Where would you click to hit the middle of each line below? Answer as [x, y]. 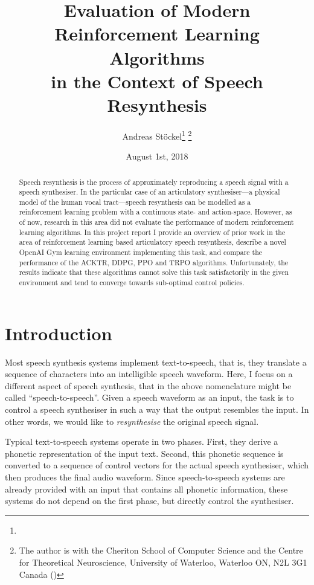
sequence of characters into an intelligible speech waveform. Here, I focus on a [149, 374]
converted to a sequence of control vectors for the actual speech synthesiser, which [157, 465]
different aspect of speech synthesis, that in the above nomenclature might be [148, 385]
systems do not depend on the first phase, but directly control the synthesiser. [149, 501]
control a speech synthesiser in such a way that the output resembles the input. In [157, 409]
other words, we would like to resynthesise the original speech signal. [132, 421]
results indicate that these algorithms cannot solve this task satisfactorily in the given [154, 272]
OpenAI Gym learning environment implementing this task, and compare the [141, 252]
